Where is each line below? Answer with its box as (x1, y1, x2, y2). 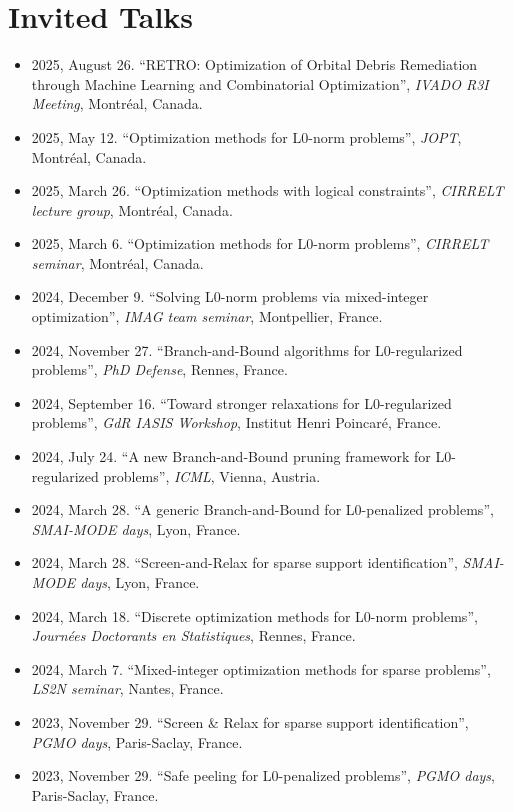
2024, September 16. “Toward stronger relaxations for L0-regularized (31, 392, 452, 413)
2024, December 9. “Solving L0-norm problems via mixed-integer (31, 286, 429, 307)
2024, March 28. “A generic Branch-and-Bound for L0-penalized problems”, (31, 499, 494, 520)
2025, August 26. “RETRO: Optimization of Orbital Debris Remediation (31, 54, 478, 75)
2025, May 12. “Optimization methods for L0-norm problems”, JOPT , (31, 126, 462, 147)
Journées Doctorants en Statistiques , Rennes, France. (31, 625, 356, 646)
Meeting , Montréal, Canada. (31, 93, 203, 114)
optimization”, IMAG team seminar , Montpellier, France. (31, 306, 383, 327)
